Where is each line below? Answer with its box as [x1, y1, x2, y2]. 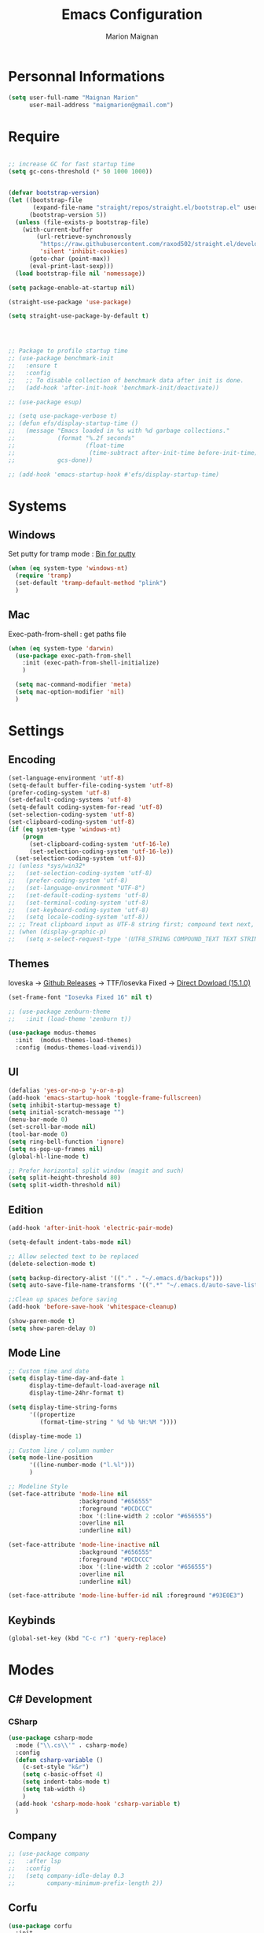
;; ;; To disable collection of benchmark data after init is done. [8, 376, 244, 384]
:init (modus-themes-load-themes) [15, 1037, 132, 1045]
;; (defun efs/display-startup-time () [8, 419, 139, 427]
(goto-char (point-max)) [28, 255, 111, 263]
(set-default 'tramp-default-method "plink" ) [15, 579, 167, 587]
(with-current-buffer [22, 225, 93, 233]
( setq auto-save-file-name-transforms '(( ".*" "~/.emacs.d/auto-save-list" [8, 1281, 262, 1290]
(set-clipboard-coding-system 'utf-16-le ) [28, 840, 170, 848]
